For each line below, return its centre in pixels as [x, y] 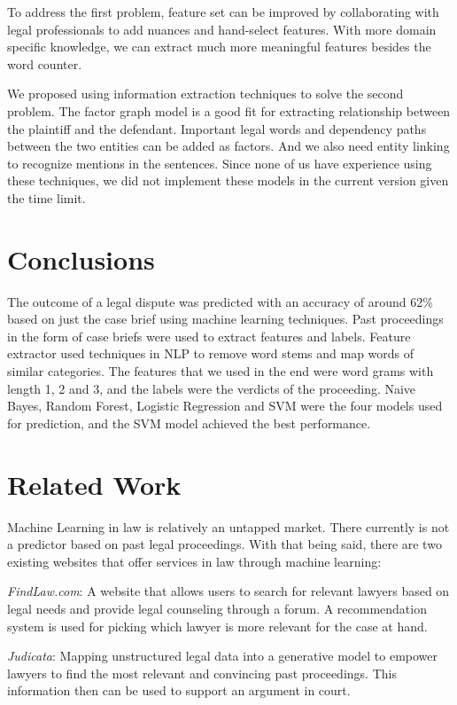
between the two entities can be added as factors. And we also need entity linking [228, 146]
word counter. [45, 63]
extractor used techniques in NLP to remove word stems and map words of [211, 353]
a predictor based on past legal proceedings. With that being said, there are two [225, 544]
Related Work [94, 484]
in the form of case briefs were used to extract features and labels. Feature [209, 336]
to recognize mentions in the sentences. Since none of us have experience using [220, 163]
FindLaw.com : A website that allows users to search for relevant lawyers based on [228, 591]
